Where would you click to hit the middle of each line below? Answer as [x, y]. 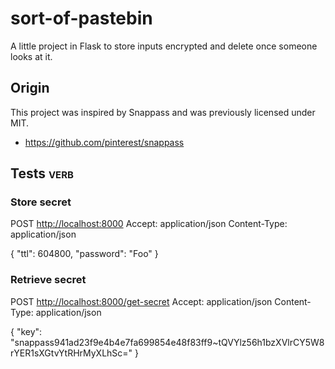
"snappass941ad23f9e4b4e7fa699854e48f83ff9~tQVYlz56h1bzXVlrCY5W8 [167, 342]
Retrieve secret [48, 280]
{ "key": [26, 331]
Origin [30, 88]
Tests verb [42, 173]
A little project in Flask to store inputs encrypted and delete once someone [164, 46]
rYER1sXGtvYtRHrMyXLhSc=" [71, 353]
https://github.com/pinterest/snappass [104, 142]
